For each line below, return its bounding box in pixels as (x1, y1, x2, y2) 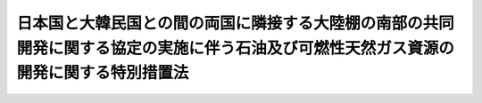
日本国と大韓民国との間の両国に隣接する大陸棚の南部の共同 (16, 13, 454, 33)
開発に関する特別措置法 (16, 63, 189, 83)
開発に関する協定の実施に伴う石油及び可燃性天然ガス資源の (16, 38, 455, 58)
